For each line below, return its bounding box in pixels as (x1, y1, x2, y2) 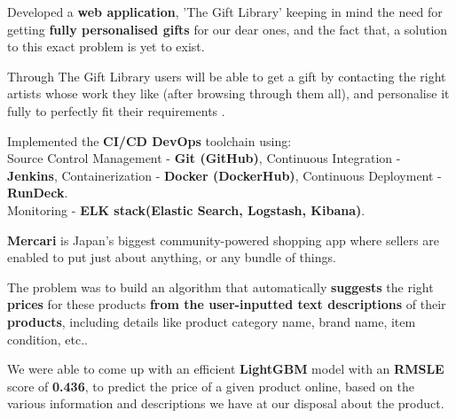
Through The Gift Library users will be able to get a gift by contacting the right (7, 66, 446, 85)
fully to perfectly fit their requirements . (7, 101, 225, 120)
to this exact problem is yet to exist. (7, 37, 205, 56)
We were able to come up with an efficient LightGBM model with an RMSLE (7, 360, 444, 378)
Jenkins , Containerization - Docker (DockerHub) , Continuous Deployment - (7, 166, 442, 184)
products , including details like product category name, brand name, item (7, 312, 416, 330)
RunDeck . (7, 183, 68, 202)
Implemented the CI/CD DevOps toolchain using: (7, 131, 292, 150)
